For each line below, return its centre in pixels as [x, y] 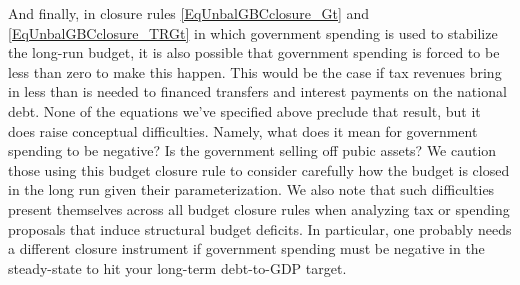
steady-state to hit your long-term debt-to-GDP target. [177, 267]
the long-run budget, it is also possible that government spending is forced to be [254, 52]
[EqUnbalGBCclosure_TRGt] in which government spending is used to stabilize [253, 32]
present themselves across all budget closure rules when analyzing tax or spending [259, 208]
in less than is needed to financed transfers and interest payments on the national [257, 91]
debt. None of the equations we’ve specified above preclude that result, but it [244, 110]
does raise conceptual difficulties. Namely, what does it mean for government [243, 130]
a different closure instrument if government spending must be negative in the [246, 248]
